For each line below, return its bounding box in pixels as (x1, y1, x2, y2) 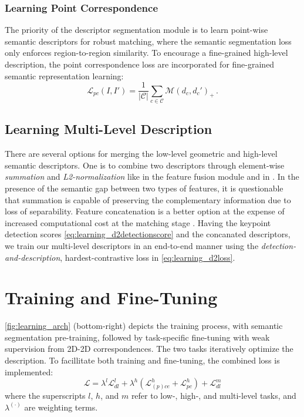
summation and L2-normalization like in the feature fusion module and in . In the (5, 170, 299, 183)
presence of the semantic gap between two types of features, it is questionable (5, 181, 283, 194)
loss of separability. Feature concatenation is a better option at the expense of (5, 205, 285, 217)
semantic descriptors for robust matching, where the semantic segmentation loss (5, 35, 292, 47)
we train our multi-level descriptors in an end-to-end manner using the (5, 239, 259, 251)
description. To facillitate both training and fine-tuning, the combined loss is (5, 354, 280, 366)
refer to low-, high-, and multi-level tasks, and (131, 389, 296, 402)
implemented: (5, 365, 53, 378)
